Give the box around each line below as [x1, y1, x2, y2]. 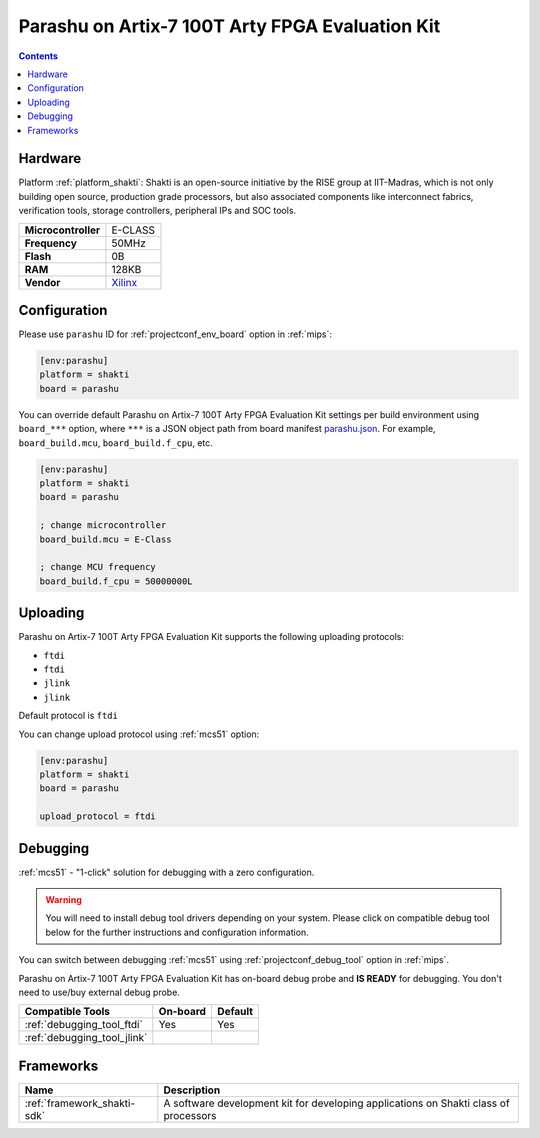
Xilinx [111, 275, 138, 289]
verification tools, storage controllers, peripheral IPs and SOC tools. [18, 205, 297, 217]
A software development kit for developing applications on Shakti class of [163, 1096, 510, 1110]
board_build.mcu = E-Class [39, 533, 172, 545]
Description [163, 1083, 221, 1097]
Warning [45, 894, 82, 906]
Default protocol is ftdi [18, 710, 119, 722]
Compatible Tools [24, 1005, 110, 1019]
